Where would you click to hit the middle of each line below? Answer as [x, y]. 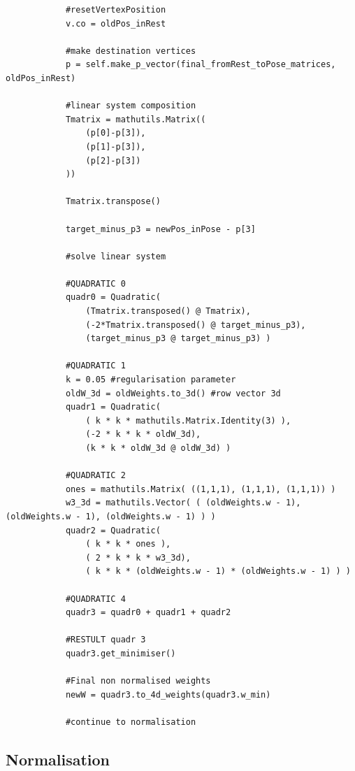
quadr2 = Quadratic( [113, 530]
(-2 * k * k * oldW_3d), [143, 434]
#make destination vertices [131, 51]
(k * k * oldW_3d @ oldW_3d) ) [158, 448]
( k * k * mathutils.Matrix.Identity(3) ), [188, 420]
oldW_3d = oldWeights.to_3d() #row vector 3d [173, 393]
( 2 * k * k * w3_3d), [138, 557]
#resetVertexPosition [116, 10]
